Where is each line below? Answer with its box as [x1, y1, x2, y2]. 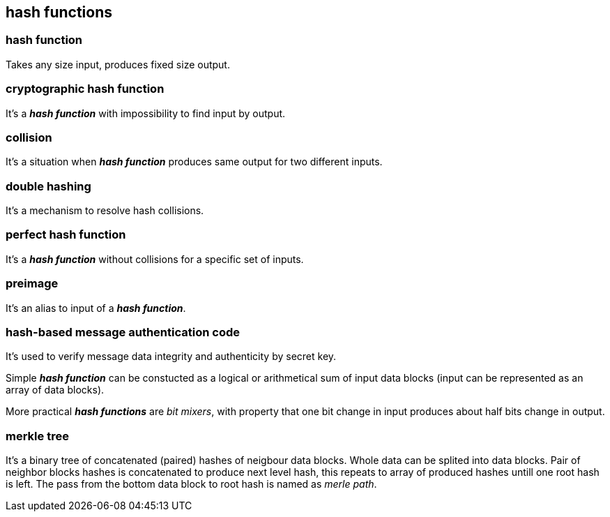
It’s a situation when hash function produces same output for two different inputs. [6, 156, 383, 168]
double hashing [6, 179, 91, 193]
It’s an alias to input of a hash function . [6, 301, 186, 314]
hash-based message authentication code [6, 324, 240, 339]
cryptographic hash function [6, 82, 165, 96]
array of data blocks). [6, 384, 105, 396]
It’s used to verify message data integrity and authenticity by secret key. [6, 350, 337, 363]
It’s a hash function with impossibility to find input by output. [6, 107, 286, 119]
